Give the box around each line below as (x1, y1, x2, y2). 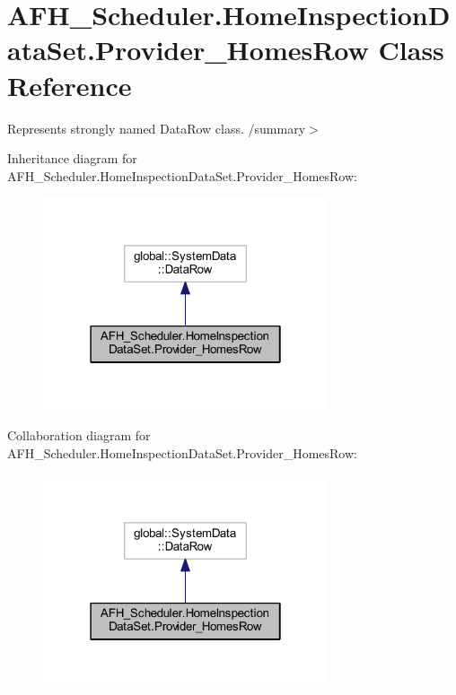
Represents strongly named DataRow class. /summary (7, 118, 306, 137)
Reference (7, 66, 132, 103)
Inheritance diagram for (7, 149, 137, 168)
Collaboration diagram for (7, 426, 151, 445)
